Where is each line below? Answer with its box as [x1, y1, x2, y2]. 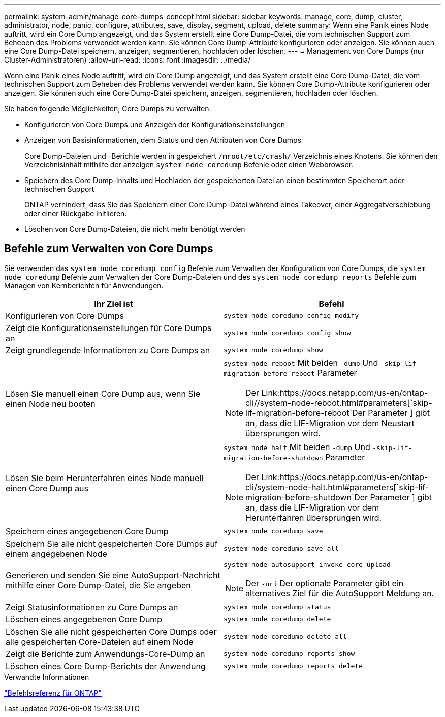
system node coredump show [224, 346, 323, 354]
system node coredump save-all [224, 545, 339, 553]
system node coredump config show [224, 329, 351, 337]
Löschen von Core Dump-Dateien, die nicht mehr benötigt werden [24, 225, 245, 233]
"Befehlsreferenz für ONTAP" [4, 688, 102, 697]
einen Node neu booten [6, 398, 96, 409]
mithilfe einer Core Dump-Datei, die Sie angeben [6, 580, 191, 591]
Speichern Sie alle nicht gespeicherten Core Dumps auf [6, 538, 218, 549]
